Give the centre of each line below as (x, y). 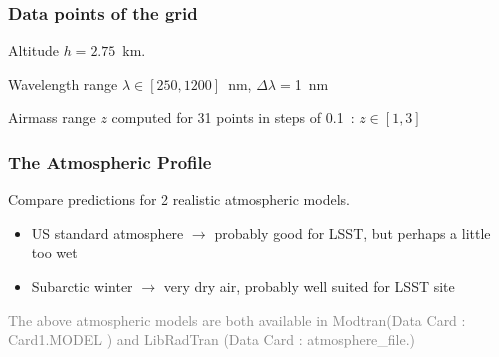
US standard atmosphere (107, 232)
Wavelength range (63, 83)
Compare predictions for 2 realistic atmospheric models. (179, 199)
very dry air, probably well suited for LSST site (309, 286)
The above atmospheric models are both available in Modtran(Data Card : (237, 319)
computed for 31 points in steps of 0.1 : (233, 117)
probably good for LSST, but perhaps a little (352, 232)
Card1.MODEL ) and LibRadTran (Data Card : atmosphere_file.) (212, 339)
